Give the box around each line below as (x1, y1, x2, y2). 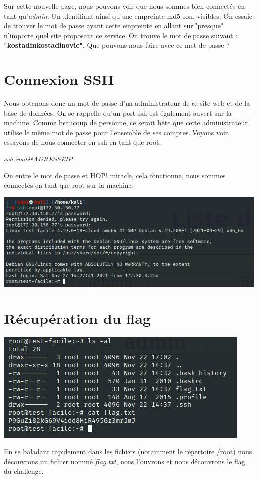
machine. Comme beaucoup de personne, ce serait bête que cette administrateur (4, 117, 248, 128)
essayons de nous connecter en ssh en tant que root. (4, 137, 161, 147)
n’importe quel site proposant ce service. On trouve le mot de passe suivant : (4, 30, 237, 40)
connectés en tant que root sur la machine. (4, 180, 133, 190)
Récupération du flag (4, 308, 151, 328)
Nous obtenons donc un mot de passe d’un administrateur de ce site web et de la (4, 98, 250, 108)
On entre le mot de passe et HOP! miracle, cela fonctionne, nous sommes (4, 170, 226, 180)
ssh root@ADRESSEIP (4, 154, 73, 164)
